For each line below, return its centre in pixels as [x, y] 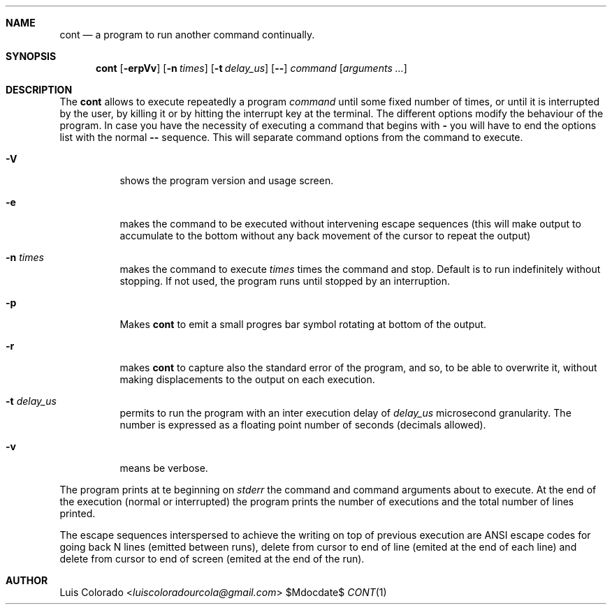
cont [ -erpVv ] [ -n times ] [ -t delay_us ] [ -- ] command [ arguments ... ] [252, 68]
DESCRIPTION [39, 90]
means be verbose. [164, 468]
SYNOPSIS [31, 56]
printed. [78, 513]
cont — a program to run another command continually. [187, 35]
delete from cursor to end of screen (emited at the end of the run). [212, 559]
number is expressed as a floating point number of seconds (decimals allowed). [303, 425]
